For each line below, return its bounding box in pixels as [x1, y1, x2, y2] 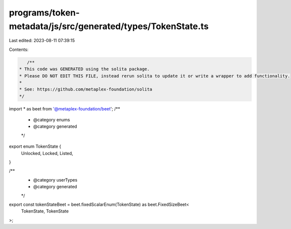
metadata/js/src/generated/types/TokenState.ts [9, 21, 209, 31]
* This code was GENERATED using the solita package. [19, 66, 150, 72]
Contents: [9, 46, 29, 52]
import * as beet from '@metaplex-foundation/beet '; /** [9, 106, 120, 111]
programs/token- [9, 7, 80, 18]
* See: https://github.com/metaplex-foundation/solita [19, 87, 152, 92]
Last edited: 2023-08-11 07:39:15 [9, 38, 75, 44]
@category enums [33, 117, 70, 123]
